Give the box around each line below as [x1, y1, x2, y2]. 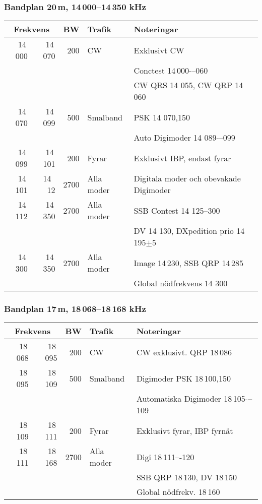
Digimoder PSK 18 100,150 [136, 372, 231, 384]
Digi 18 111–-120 [136, 451, 194, 463]
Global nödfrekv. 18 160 [136, 486, 220, 498]
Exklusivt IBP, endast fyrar [134, 152, 231, 164]
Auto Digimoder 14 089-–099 [134, 132, 235, 144]
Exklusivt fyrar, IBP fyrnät [136, 424, 233, 436]
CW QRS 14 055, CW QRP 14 [134, 79, 243, 91]
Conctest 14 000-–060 [134, 65, 208, 77]
